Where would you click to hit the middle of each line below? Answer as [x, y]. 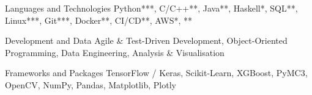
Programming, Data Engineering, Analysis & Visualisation [115, 52]
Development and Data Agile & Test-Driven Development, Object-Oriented [146, 40]
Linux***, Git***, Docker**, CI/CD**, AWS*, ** [99, 20]
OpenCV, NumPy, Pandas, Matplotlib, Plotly [91, 84]
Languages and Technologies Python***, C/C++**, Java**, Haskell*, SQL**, [151, 8]
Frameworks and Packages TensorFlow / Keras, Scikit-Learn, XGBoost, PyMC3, [156, 73]
